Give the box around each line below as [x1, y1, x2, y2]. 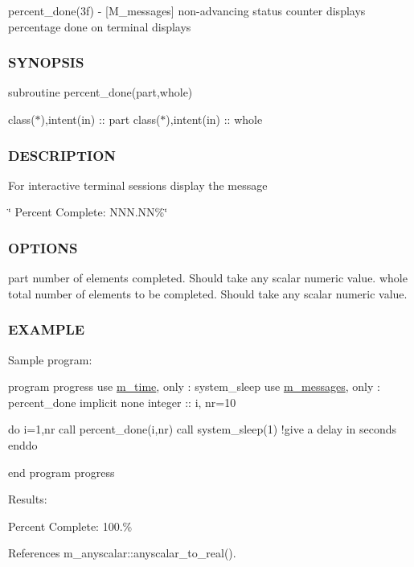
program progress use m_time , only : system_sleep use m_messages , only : [8, 378, 380, 395]
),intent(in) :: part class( [40, 111, 161, 127]
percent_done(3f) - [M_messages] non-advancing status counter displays [8, 2, 366, 18]
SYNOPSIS [8, 52, 84, 72]
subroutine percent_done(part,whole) [8, 84, 193, 101]
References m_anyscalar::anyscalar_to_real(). [8, 544, 236, 561]
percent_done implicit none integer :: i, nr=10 [8, 393, 236, 410]
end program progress [8, 463, 115, 480]
